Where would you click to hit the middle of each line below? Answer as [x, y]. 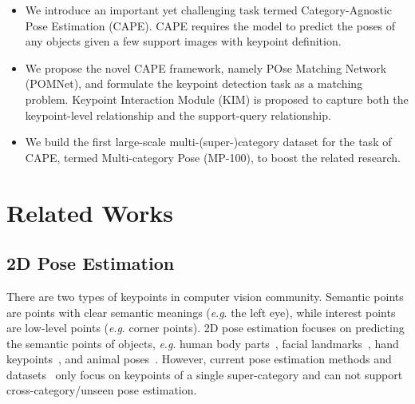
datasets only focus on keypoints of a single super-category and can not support [205, 374]
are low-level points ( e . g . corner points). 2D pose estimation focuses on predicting [206, 328]
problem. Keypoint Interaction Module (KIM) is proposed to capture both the [217, 99]
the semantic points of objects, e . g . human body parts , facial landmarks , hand [203, 343]
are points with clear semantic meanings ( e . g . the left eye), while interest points [201, 312]
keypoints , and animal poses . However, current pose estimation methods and [199, 359]
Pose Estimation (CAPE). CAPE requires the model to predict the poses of [210, 25]
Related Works [90, 212]
